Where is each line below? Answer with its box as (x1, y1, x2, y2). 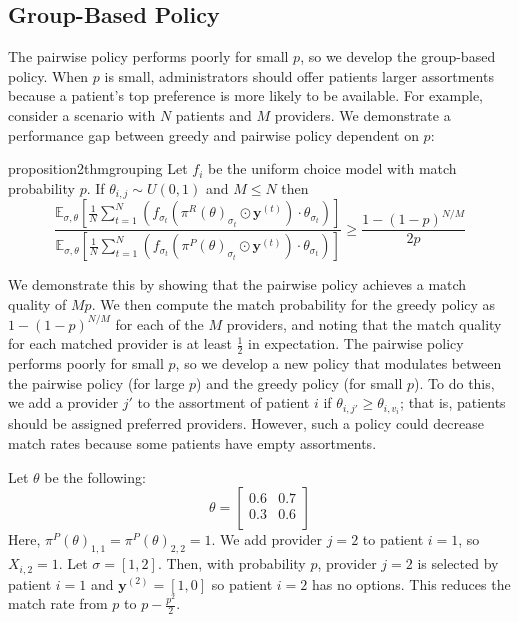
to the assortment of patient (137, 392, 310, 413)
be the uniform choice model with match (208, 158, 457, 179)
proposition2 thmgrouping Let (8, 158, 188, 179)
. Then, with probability (157, 553, 306, 574)
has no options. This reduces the (311, 573, 511, 594)
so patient (211, 573, 273, 594)
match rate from (8, 593, 108, 614)
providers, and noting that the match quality (226, 313, 502, 334)
